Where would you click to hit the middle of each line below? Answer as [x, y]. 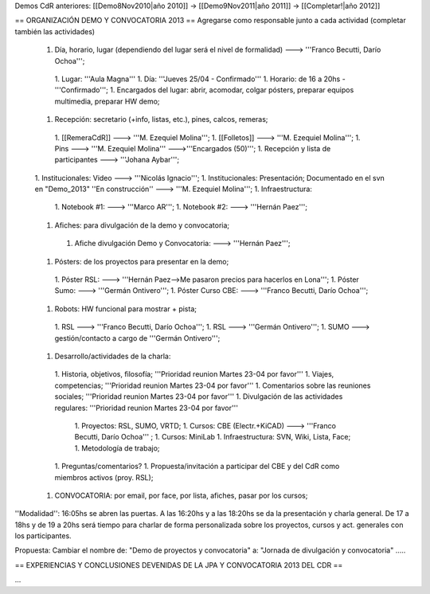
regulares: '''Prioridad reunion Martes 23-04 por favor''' [147, 408]
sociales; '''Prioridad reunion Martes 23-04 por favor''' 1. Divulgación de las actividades [199, 397]
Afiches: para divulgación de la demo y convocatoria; [142, 225]
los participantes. [43, 536]
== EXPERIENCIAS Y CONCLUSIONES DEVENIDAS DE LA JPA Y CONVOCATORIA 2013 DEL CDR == [179, 565]
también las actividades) [55, 31]
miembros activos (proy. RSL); [104, 477]
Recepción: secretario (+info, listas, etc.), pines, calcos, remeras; [161, 119]
